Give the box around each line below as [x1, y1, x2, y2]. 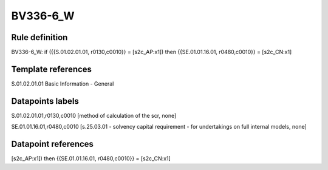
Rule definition [11, 32, 68, 42]
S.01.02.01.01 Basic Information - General [11, 80, 114, 87]
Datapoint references [11, 139, 94, 149]
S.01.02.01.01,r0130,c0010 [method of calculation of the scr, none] [11, 112, 177, 119]
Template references [11, 64, 92, 74]
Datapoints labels [11, 96, 79, 106]
